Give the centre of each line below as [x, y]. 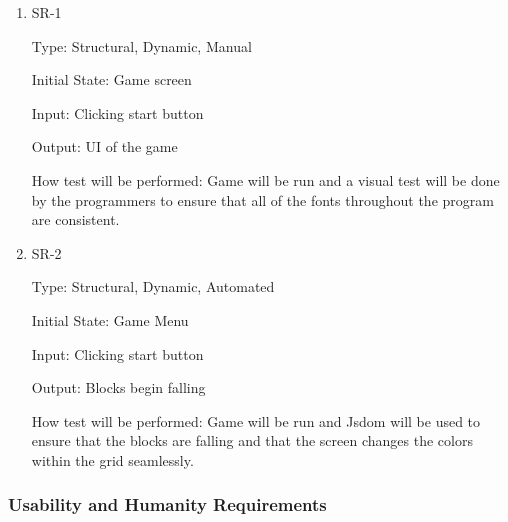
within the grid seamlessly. [112, 459]
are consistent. [75, 219]
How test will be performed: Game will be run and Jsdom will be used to [256, 420]
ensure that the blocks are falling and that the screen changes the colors [252, 440]
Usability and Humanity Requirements [167, 504]
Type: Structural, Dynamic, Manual [141, 45]
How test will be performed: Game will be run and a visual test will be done [265, 179]
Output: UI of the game [104, 146]
